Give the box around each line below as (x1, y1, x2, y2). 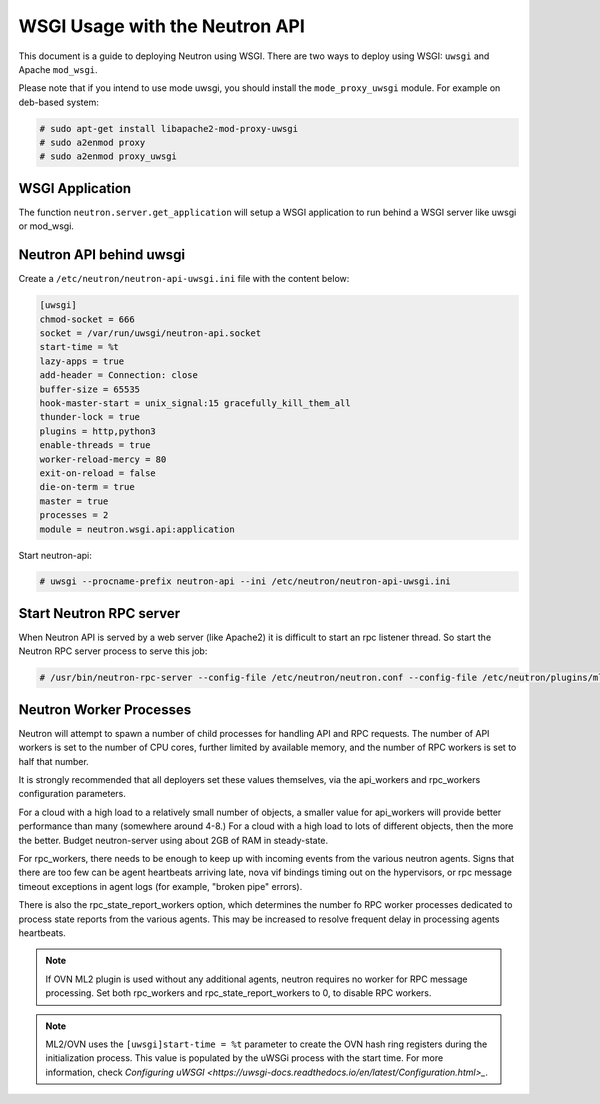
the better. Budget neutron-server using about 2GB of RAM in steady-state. (18, 834, 329, 846)
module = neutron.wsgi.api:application (39, 523, 235, 535)
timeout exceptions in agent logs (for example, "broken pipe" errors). (18, 880, 303, 892)
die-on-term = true (39, 481, 135, 493)
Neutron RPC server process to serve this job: (18, 645, 208, 657)
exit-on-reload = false (39, 467, 157, 479)
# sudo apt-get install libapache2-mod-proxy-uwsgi (39, 123, 299, 134)
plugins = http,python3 (39, 425, 157, 437)
